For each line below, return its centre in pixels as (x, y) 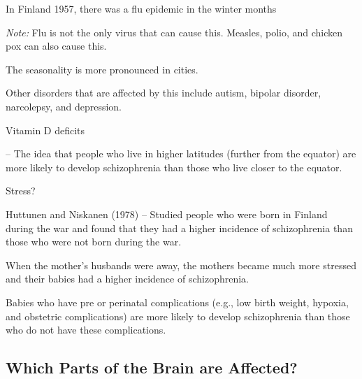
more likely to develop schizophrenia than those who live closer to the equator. (174, 167)
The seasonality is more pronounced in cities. (102, 69)
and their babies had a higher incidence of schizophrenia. (127, 279)
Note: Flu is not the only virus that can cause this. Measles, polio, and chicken (174, 32)
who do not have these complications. (86, 330)
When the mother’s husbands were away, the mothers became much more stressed (181, 265)
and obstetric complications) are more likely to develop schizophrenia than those (178, 316)
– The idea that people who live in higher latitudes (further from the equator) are (181, 153)
